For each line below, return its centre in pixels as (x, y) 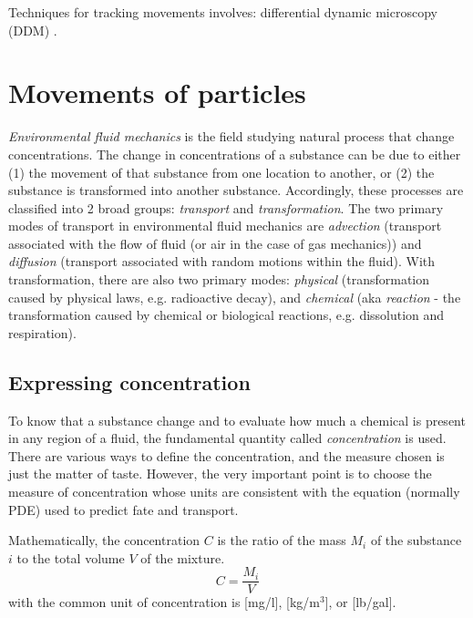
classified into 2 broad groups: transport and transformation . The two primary (226, 207)
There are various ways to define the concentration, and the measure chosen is (226, 455)
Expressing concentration (129, 381)
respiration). (42, 332)
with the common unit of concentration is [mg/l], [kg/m (164, 602)
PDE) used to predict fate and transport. (123, 509)
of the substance (416, 540)
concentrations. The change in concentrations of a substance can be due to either (235, 154)
